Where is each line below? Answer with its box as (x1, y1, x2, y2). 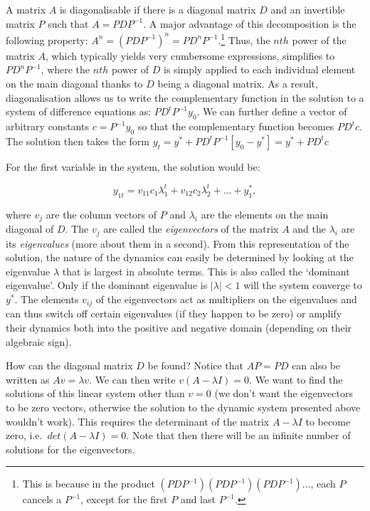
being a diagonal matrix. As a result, (157, 76, 318, 91)
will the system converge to (243, 278, 362, 293)
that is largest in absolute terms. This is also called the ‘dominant (62, 263, 350, 278)
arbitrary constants (6, 119, 89, 134)
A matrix (6, 2, 46, 16)
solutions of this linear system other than (6, 386, 185, 401)
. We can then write (89, 372, 176, 386)
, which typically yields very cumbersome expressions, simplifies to (46, 48, 335, 63)
